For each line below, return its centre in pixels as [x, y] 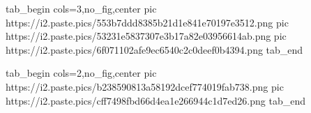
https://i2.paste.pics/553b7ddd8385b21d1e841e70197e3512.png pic [147, 22]
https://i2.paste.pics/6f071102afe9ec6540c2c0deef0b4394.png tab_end [154, 49]
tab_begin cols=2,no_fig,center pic [81, 73]
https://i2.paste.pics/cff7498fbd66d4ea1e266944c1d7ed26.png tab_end [155, 100]
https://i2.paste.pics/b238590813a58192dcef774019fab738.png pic [145, 86]
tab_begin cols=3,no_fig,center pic [81, 8]
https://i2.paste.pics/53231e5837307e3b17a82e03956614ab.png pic [146, 36]
